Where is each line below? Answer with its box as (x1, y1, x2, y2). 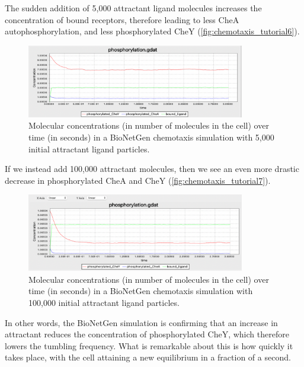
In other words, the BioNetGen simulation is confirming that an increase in (5, 316, 278, 328)
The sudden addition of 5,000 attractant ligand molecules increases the (5, 2, 262, 14)
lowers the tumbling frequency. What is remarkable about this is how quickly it (5, 339, 293, 352)
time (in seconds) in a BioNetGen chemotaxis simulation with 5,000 (28, 131, 274, 143)
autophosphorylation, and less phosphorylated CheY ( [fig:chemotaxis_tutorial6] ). (5, 25, 300, 37)
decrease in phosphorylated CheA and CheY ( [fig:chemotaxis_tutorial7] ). (5, 174, 271, 186)
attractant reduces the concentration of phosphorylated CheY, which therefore (5, 328, 289, 340)
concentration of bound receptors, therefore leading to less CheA (5, 13, 239, 25)
